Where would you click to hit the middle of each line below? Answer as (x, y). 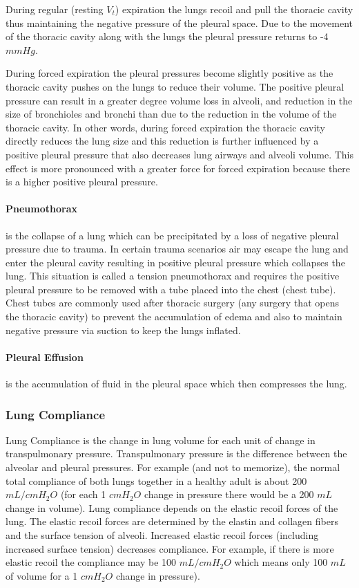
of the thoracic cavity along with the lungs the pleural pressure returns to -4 (167, 36)
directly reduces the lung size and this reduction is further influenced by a (162, 141)
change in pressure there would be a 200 (229, 494)
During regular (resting (55, 9)
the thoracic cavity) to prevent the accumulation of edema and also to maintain (174, 316)
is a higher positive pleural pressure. (82, 182)
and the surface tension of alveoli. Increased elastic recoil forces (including (162, 535)
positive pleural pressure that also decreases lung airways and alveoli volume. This (180, 154)
